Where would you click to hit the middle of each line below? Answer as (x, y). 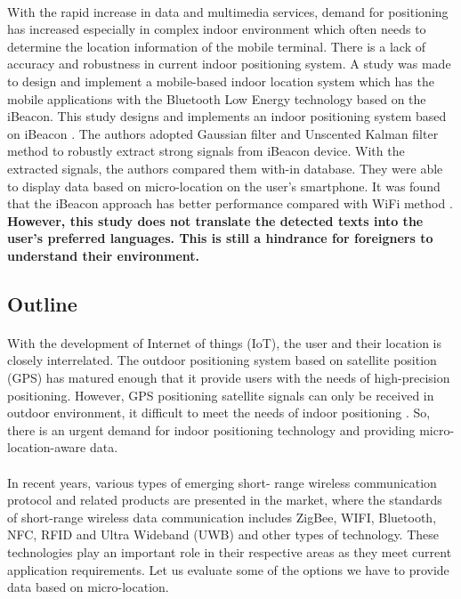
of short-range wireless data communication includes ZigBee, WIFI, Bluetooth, (222, 517)
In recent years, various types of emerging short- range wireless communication (222, 482)
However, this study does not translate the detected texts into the (215, 220)
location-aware (47, 447)
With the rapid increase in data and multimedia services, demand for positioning (228, 11)
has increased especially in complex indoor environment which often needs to (217, 29)
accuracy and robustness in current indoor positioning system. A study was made (229, 64)
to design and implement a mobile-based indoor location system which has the (221, 81)
